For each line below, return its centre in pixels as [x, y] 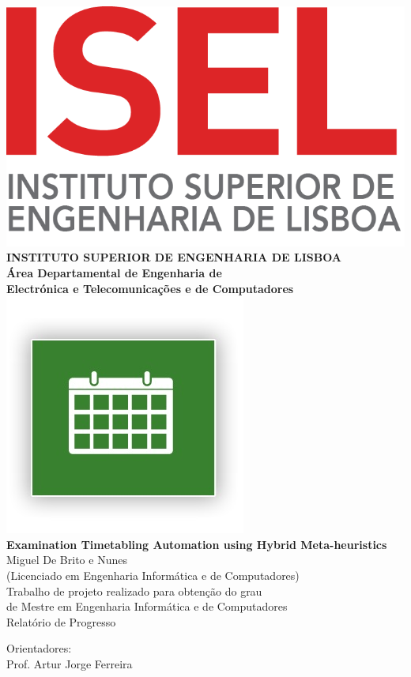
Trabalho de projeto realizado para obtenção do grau [134, 590]
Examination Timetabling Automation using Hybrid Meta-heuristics [197, 544]
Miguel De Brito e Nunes [67, 560]
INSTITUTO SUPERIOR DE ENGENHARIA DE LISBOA [174, 257]
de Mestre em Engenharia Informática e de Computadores [147, 606]
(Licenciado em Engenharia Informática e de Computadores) [153, 575]
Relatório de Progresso [61, 621]
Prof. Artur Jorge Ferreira [70, 663]
